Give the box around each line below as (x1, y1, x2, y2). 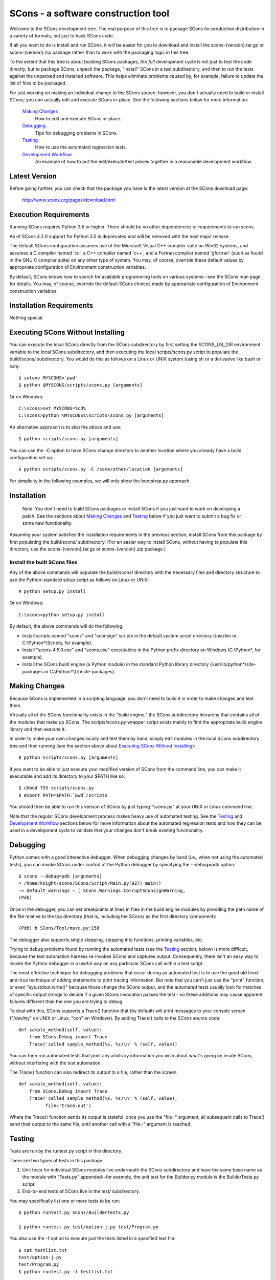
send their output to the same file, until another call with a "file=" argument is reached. (9, 1121, 192, 1127)
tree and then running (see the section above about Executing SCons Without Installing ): (9, 742, 196, 749)
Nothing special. (9, 315, 44, 321)
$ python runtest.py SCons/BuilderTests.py (18, 1210, 129, 1215)
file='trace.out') (45, 1102, 91, 1108)
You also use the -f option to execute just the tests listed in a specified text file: (9, 1235, 176, 1242)
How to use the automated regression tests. (35, 144, 127, 151)
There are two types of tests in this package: (9, 1157, 104, 1163)
